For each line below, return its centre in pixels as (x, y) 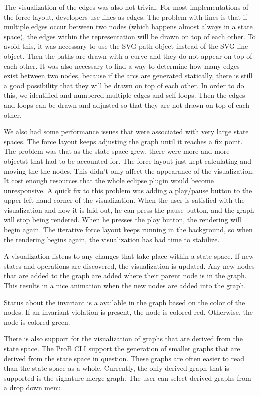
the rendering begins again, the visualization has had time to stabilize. (112, 239)
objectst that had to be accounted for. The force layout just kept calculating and (128, 160)
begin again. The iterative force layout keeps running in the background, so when (128, 230)
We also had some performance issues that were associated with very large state (126, 131)
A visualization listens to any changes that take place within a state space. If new (129, 256)
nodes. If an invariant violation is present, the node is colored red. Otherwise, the (128, 312)
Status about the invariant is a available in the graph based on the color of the (125, 302)
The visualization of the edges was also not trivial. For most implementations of (126, 7)
